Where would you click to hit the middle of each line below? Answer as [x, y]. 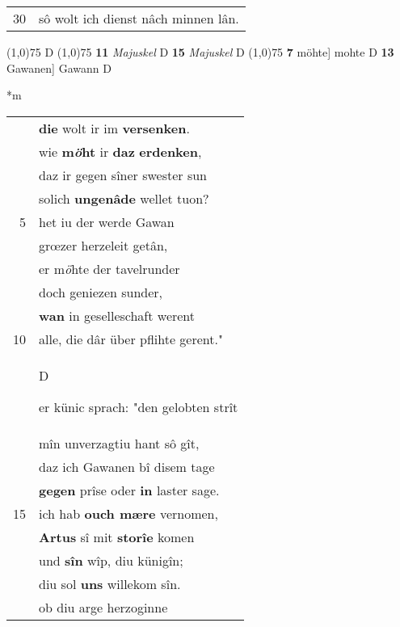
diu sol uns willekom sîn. [110, 583]
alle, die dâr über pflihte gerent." [131, 339]
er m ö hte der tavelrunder [109, 268]
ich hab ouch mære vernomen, [128, 513]
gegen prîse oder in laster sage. [129, 490]
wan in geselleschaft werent [117, 315]
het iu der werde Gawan [107, 221]
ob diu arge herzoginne [103, 607]
